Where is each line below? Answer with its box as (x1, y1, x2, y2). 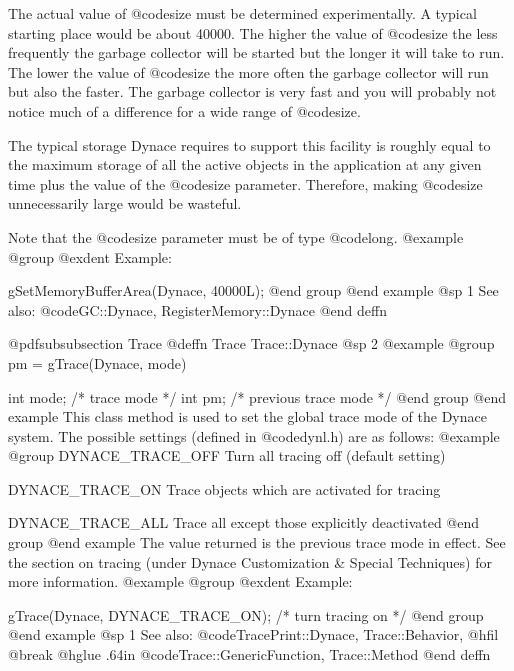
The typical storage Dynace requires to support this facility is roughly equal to (8, 134, 491, 155)
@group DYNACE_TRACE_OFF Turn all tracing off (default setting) (8, 445, 446, 466)
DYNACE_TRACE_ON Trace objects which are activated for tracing (8, 478, 441, 499)
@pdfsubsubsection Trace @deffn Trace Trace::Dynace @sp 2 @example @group (8, 333, 495, 354)
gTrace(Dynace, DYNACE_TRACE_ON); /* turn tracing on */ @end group (8, 604, 484, 625)
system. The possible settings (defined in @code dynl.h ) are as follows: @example (8, 425, 500, 446)
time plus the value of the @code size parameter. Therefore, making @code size (8, 173, 483, 194)
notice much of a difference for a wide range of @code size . (8, 100, 361, 121)
